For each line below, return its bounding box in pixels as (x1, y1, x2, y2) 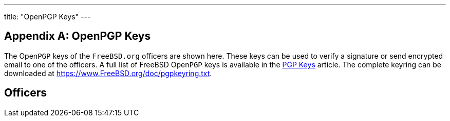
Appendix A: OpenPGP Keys (4, 30, 151, 43)
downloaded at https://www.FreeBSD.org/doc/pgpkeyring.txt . (4, 68, 212, 78)
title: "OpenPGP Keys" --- (4, 12, 91, 21)
